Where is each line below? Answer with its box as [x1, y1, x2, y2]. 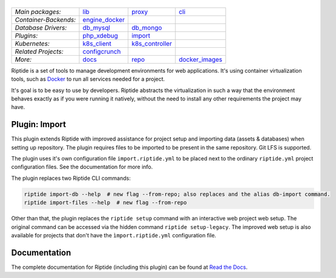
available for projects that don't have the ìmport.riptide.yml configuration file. [11, 231, 217, 239]
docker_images [179, 55, 223, 64]
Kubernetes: [15, 39, 50, 48]
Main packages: [15, 7, 61, 16]
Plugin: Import [11, 119, 67, 130]
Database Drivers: [15, 23, 67, 31]
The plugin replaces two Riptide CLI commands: [11, 174, 131, 182]
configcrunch [82, 47, 121, 56]
